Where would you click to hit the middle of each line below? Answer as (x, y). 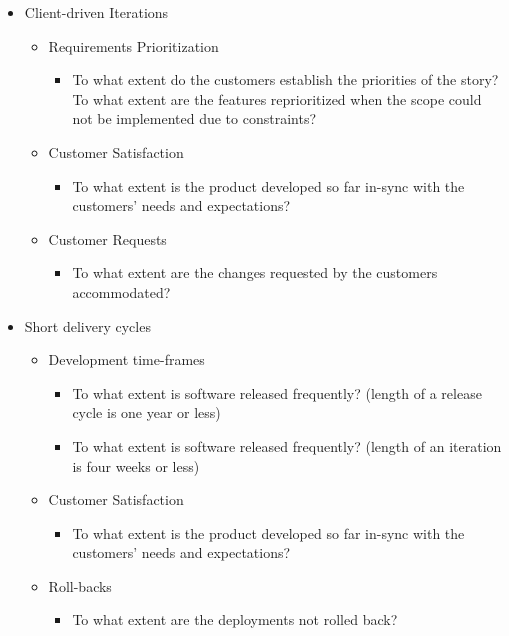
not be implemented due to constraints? (194, 118)
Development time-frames (126, 359)
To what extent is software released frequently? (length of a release (277, 392)
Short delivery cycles (87, 325)
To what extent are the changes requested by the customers (255, 272)
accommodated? (121, 291)
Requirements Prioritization (133, 45)
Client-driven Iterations (96, 12)
